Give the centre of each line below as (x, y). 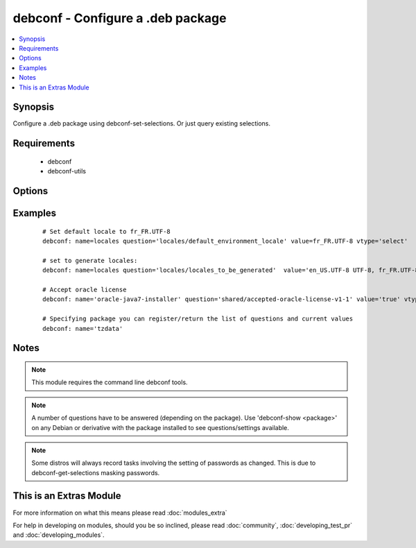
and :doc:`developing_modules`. (59, 535)
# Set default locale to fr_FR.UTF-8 (107, 231)
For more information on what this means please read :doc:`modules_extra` (120, 513)
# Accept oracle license (85, 289)
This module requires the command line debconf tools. (110, 382)
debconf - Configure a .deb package (120, 18)
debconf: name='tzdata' (83, 328)
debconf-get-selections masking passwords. (96, 472)
